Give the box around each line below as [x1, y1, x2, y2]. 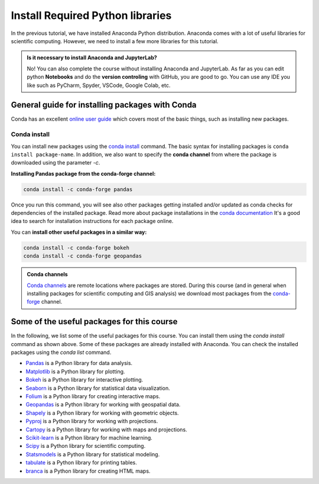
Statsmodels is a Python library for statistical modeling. [25, 450, 160, 458]
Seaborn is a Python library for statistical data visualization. [25, 385, 171, 392]
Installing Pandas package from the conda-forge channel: [11, 170, 156, 177]
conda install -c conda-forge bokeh [23, 244, 130, 251]
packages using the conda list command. [11, 349, 112, 356]
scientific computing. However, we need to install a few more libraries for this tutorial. [11, 37, 219, 44]
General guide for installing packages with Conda [11, 100, 197, 110]
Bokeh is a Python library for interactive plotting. [25, 376, 144, 383]
